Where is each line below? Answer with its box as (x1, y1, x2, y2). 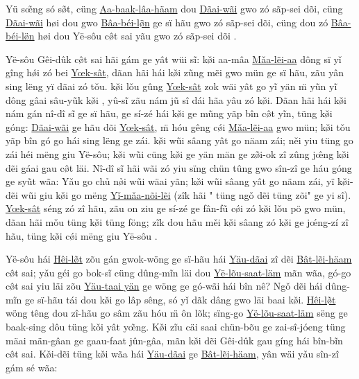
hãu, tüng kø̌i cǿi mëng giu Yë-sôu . (6, 228, 158, 243)
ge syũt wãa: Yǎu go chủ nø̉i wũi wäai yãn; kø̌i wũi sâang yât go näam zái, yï (6, 174, 335, 188)
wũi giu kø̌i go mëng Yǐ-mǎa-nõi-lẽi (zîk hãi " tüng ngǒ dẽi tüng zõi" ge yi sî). (21, 187, 351, 202)
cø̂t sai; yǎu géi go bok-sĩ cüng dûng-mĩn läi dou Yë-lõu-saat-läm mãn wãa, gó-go (6, 265, 351, 279)
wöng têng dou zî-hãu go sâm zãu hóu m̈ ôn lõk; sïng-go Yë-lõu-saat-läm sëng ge (6, 306, 348, 320)
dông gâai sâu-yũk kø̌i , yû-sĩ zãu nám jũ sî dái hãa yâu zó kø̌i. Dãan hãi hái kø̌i (6, 92, 347, 107)
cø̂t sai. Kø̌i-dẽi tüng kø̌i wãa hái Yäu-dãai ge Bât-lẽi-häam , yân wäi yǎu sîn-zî (6, 346, 339, 361)
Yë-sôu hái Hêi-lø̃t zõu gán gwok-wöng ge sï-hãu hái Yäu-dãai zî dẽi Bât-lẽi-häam (6, 252, 352, 266)
